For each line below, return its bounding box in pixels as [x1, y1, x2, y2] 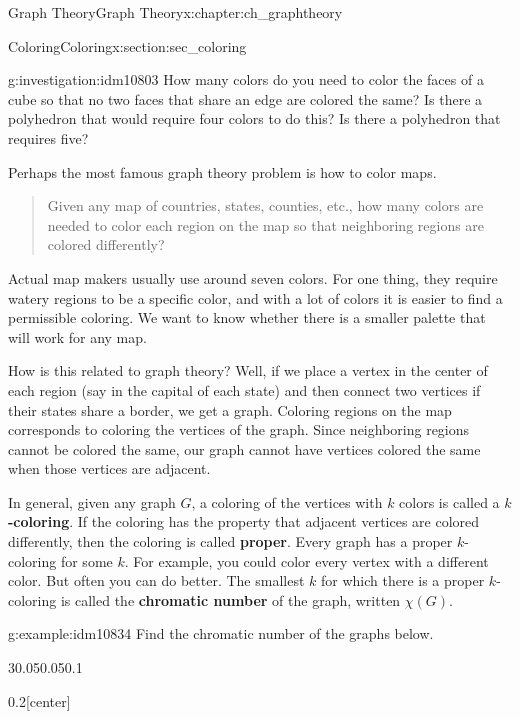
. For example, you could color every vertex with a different [124, 550, 489, 571]
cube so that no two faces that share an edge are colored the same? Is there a [8, 88, 483, 109]
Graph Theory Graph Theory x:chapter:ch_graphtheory [8, 2, 343, 22]
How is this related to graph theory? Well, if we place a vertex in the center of [8, 360, 488, 381]
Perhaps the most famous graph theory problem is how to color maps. [8, 161, 437, 182]
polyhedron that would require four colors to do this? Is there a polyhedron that [8, 108, 501, 129]
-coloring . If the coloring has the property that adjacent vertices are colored [8, 511, 480, 532]
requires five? [8, 127, 89, 148]
